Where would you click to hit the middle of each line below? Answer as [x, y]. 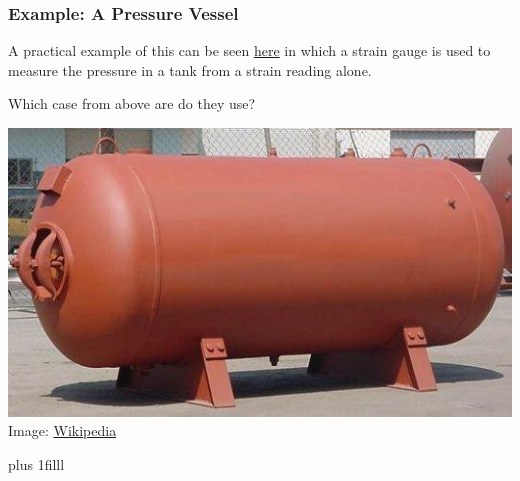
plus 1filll [36, 463]
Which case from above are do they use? [132, 103]
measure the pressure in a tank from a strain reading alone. [190, 69]
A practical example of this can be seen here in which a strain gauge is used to [249, 50]
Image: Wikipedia [62, 430]
